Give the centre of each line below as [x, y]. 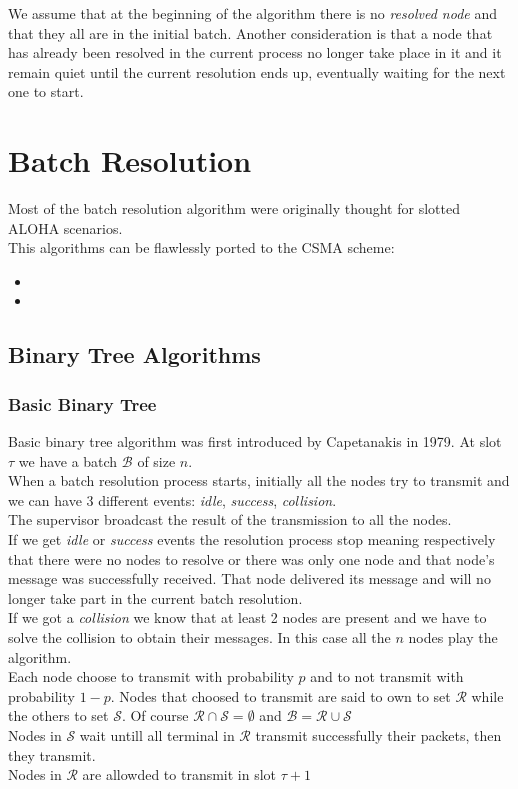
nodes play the [453, 637]
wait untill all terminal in [157, 734]
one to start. [46, 91]
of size [156, 460]
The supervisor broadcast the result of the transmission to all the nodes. [230, 519]
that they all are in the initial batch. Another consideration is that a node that [250, 32]
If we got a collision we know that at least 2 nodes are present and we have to [247, 617]
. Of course [155, 715]
